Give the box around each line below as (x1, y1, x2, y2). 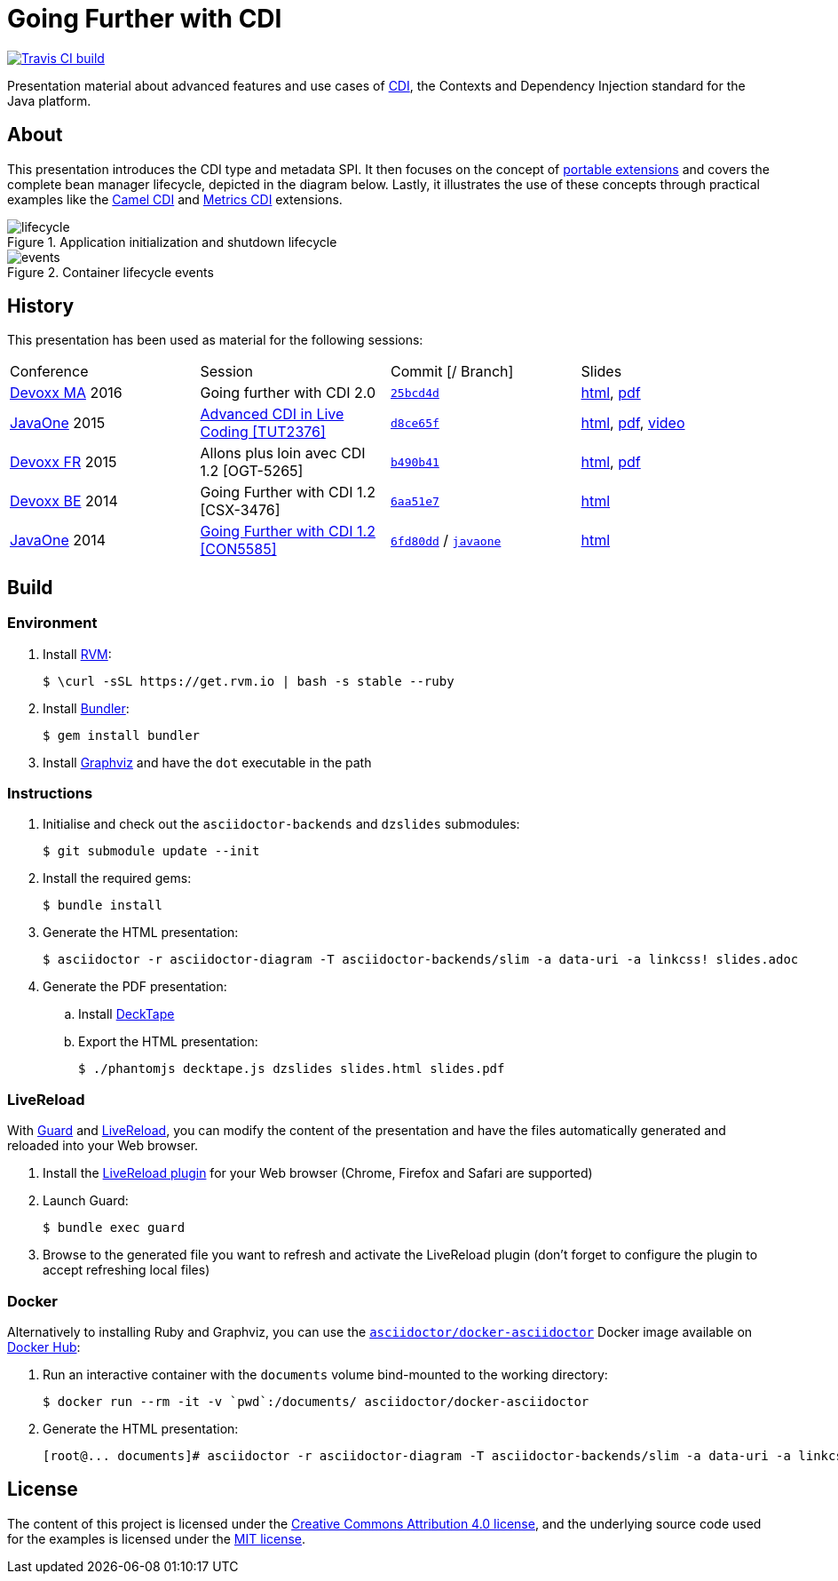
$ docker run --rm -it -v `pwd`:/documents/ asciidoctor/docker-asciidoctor (43, 1394, 589, 1409)
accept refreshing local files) (43, 1262, 210, 1278)
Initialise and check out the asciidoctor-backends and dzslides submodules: (43, 816, 520, 832)
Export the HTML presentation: (78, 1034, 258, 1050)
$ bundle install (43, 898, 162, 913)
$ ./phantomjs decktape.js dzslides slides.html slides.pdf (78, 1061, 505, 1077)
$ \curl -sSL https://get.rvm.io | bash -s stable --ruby (43, 673, 455, 688)
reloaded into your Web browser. (7, 1138, 199, 1154)
